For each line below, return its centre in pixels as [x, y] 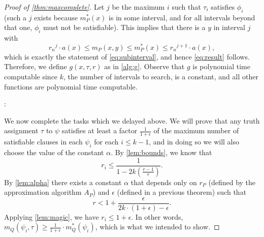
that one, [18, 27]
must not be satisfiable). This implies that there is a [124, 27]
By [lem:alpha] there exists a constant [63, 182]
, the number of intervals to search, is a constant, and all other [161, 77]
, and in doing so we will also [194, 142]
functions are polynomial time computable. [71, 86]
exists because [56, 17]
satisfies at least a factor [100, 130]
